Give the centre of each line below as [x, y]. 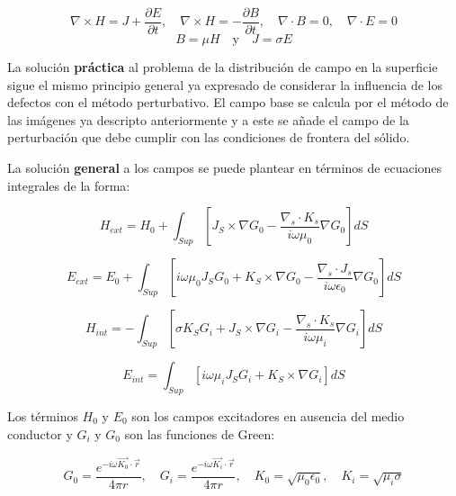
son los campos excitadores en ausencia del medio [268, 416]
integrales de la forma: [69, 185]
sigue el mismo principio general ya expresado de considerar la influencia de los [225, 84]
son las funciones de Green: [200, 433]
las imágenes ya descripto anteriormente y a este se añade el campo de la [208, 119]
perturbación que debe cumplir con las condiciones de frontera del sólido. [209, 137]
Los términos [43, 416]
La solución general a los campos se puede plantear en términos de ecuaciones [225, 168]
